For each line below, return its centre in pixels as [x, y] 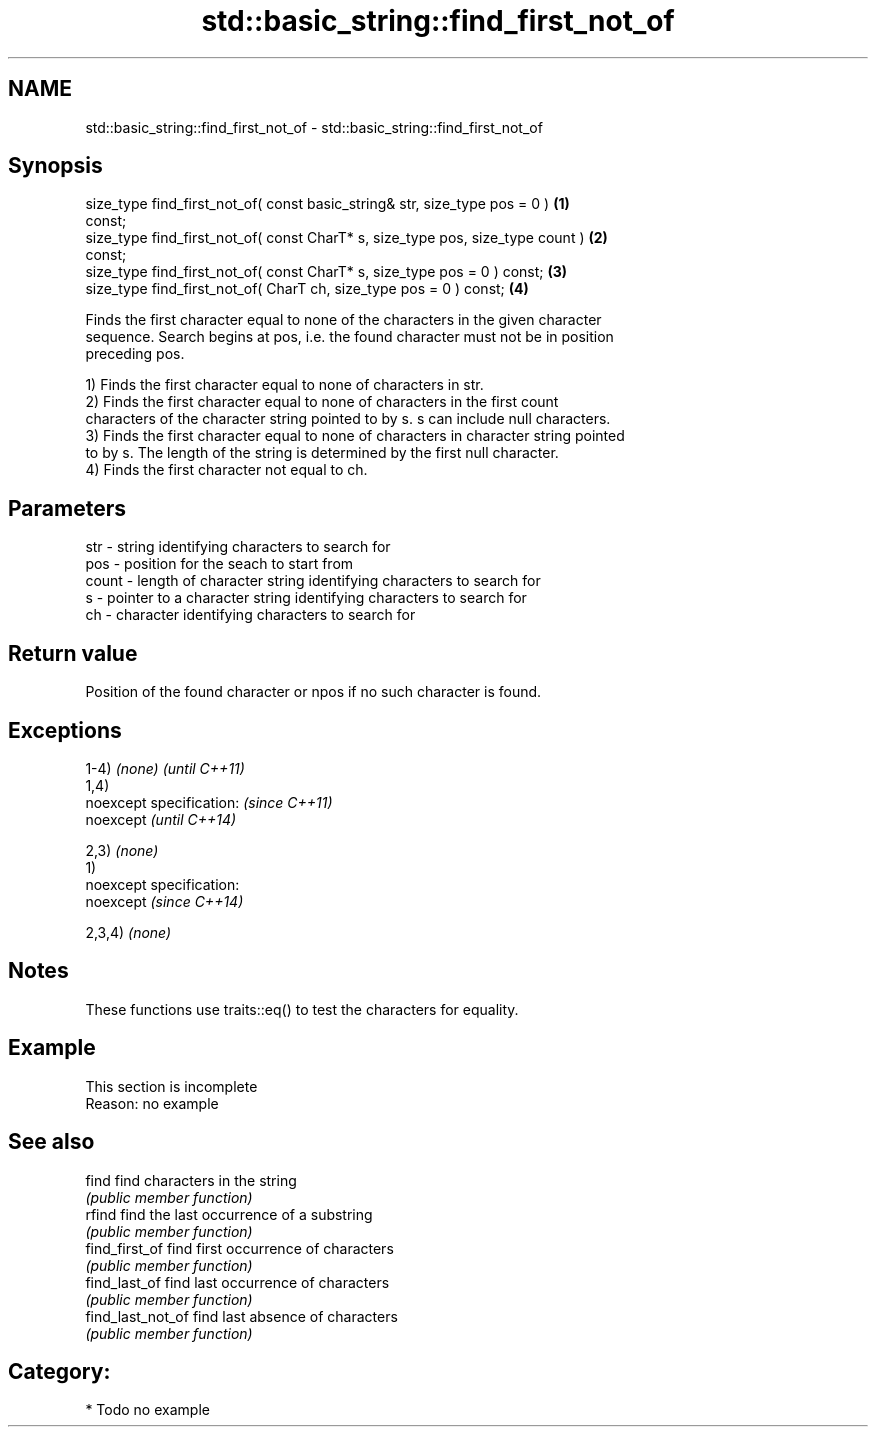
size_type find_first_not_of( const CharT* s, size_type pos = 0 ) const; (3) [326, 272]
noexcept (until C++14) [161, 819]
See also [51, 1142]
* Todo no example [147, 1410]
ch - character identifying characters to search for [250, 615]
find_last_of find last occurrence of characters [237, 1282]
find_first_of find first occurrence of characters [239, 1248]
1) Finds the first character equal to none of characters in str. [284, 385]
